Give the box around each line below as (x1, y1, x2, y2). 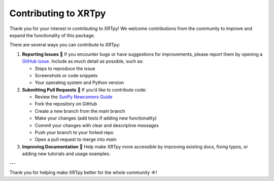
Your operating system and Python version (35, 79, 124, 86)
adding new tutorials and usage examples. (22, 150, 111, 157)
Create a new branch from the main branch (35, 108, 125, 114)
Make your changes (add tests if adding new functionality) (35, 115, 157, 122)
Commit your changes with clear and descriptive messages (35, 122, 159, 128)
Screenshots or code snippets (35, 72, 98, 78)
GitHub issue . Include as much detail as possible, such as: (22, 58, 144, 65)
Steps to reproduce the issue (35, 65, 95, 71)
